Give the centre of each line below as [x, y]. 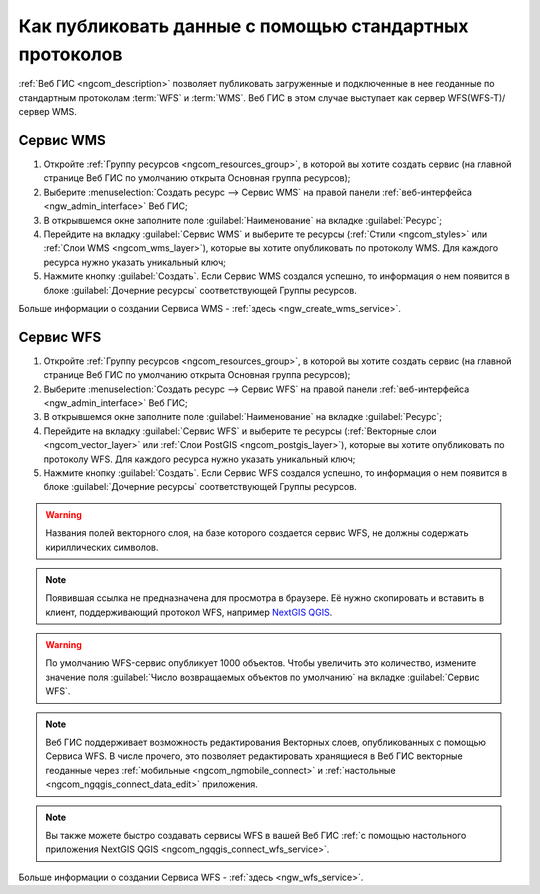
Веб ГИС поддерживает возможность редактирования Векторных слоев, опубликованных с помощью [266, 742]
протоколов [70, 54]
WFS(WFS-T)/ [476, 97]
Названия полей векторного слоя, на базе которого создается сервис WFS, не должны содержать [257, 533]
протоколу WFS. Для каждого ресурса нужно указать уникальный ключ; [199, 459]
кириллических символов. [102, 547]
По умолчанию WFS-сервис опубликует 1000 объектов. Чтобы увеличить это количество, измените [261, 663]
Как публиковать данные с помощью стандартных [243, 26]
